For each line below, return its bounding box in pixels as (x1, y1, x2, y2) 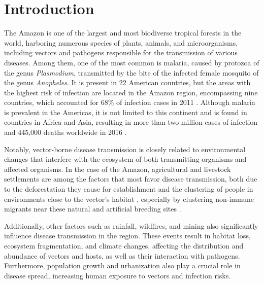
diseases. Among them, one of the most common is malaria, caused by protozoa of (4, 57, 259, 67)
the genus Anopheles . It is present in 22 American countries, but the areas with (4, 77, 251, 88)
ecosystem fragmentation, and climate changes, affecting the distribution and (4, 240, 244, 251)
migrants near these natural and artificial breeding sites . (4, 203, 181, 214)
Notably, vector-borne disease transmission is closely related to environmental (4, 144, 246, 154)
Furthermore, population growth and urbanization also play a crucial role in (4, 260, 241, 271)
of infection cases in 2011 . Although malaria (116, 97, 255, 108)
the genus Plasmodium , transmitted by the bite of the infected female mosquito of (4, 67, 259, 78)
